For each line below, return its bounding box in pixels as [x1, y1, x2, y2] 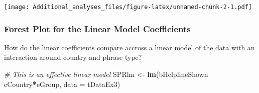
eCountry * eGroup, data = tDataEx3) [4, 78, 120, 89]
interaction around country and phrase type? [4, 52, 142, 62]
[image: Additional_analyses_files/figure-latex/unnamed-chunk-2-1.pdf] [4, 4, 252, 11]
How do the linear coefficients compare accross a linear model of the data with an [4, 42, 255, 52]
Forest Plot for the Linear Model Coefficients [4, 22, 191, 35]
